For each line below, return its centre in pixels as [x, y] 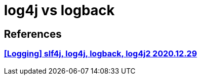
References [33, 34]
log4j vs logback [60, 10]
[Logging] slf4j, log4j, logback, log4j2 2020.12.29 [100, 54]
